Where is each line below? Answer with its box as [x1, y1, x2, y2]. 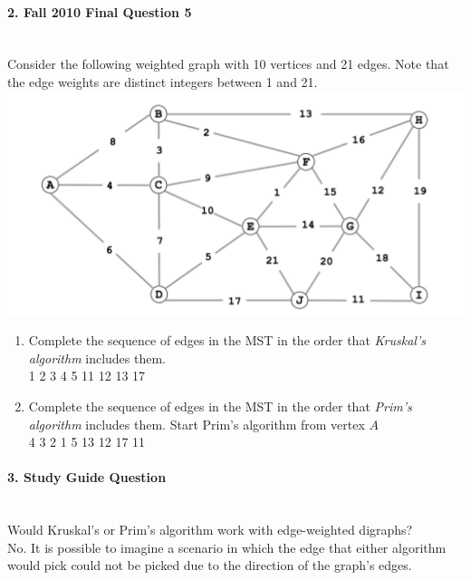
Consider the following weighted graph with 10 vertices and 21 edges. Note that [7, 54, 449, 73]
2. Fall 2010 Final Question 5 [7, 2, 192, 21]
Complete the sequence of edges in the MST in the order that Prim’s [28, 397, 412, 416]
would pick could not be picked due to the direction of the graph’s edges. [7, 556, 412, 575]
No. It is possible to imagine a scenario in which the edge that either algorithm [7, 537, 447, 556]
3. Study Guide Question [7, 468, 167, 487]
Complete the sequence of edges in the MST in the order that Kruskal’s [28, 331, 426, 350]
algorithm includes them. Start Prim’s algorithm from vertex [28, 414, 365, 433]
